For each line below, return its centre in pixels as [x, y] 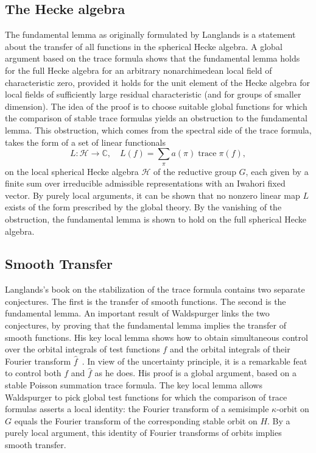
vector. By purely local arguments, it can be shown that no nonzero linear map [153, 195]
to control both [33, 373]
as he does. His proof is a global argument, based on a [195, 373]
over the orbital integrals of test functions [83, 349]
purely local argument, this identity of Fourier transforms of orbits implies [143, 433]
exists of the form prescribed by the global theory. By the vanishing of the [143, 207]
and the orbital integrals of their [230, 349]
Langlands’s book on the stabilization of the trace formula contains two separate [155, 289]
